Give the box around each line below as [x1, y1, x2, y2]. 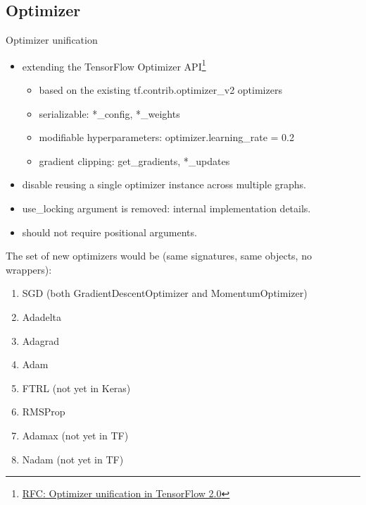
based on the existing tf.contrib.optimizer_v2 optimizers [39, 83, 282, 97]
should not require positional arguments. [22, 224, 197, 239]
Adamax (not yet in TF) [22, 427, 129, 442]
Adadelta [22, 309, 62, 324]
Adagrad [22, 333, 59, 348]
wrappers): [6, 262, 52, 276]
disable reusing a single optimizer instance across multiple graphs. [22, 177, 306, 192]
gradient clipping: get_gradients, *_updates [39, 153, 230, 168]
